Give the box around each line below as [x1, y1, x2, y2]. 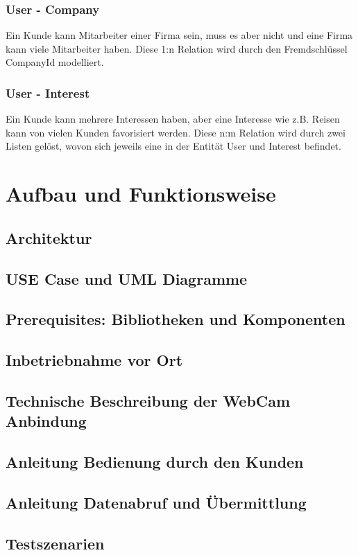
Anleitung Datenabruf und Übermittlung [6, 491, 307, 513]
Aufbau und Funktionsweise [6, 179, 276, 208]
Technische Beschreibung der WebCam [6, 389, 291, 411]
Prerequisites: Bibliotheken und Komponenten [6, 308, 346, 330]
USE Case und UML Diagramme [6, 267, 248, 289]
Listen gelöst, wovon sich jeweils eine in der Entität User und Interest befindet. [6, 139, 341, 153]
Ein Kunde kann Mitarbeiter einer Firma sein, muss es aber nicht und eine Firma [6, 28, 353, 42]
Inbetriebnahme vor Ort [6, 349, 183, 371]
